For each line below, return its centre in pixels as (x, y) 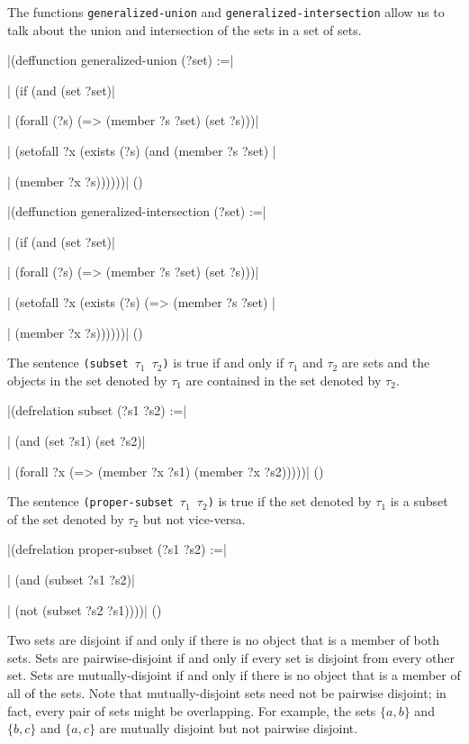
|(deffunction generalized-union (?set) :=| (121, 60)
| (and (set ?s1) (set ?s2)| (77, 441)
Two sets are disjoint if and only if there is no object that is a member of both (223, 640)
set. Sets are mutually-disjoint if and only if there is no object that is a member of (234, 675)
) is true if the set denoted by (289, 501)
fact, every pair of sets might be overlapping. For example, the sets (192, 710)
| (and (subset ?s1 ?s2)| (71, 580)
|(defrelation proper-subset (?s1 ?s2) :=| (117, 549)
